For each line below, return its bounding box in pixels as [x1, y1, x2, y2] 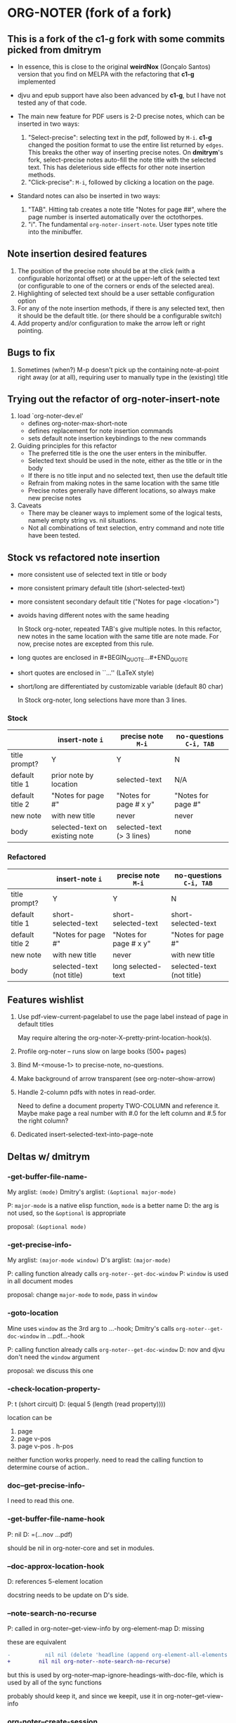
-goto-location [7, 1308, 58, 1318]
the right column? [17, 1117, 69, 1125]
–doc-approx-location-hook [7, 1561, 105, 1571]
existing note [51, 831, 94, 841]
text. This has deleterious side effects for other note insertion [27, 163, 206, 171]
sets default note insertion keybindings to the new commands [27, 434, 207, 443]
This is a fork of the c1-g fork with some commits [7, 33, 225, 45]
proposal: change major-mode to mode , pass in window [7, 1291, 158, 1299]
